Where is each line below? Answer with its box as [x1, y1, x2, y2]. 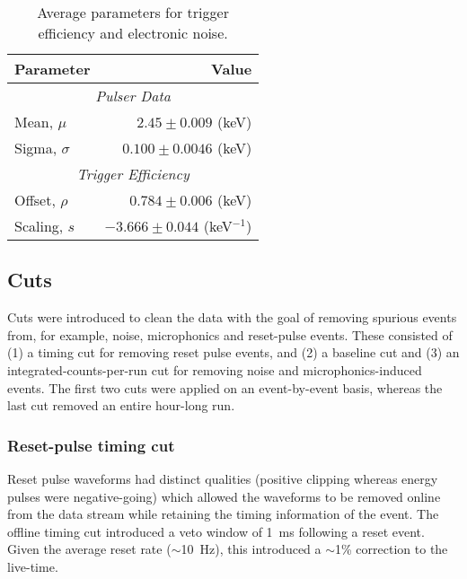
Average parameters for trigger [37, 2, 229, 22]
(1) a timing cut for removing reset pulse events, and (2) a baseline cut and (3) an [7, 343, 460, 362]
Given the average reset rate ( [7, 540, 172, 558]
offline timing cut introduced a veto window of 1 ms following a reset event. [7, 522, 425, 540]
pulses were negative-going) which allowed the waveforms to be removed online [7, 487, 441, 505]
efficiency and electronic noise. [38, 22, 228, 43]
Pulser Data [95, 85, 171, 106]
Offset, [14, 189, 56, 210]
